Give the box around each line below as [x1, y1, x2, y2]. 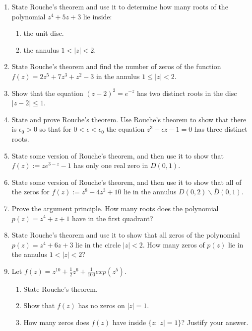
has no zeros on [78, 300, 125, 311]
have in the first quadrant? [72, 213, 153, 223]
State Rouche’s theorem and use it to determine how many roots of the [11, 1, 228, 11]
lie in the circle [75, 239, 121, 249]
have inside [112, 317, 146, 328]
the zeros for [11, 186, 50, 197]
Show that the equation [11, 87, 83, 98]
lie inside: [83, 11, 112, 21]
